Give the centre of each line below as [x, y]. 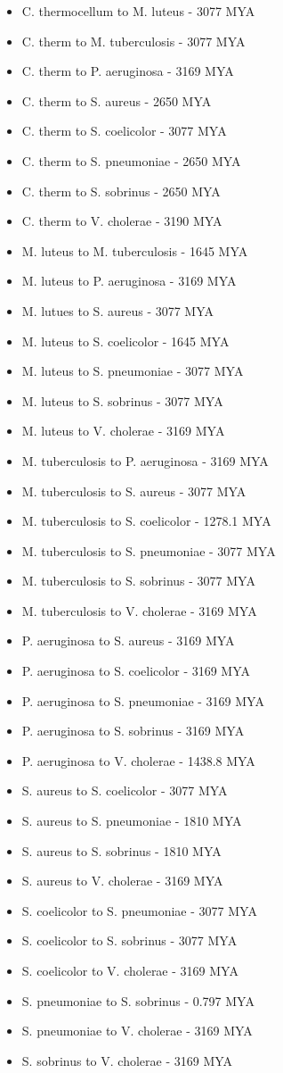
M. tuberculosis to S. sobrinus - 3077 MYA [138, 581]
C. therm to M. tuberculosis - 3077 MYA [133, 41]
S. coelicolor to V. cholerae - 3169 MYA [130, 970]
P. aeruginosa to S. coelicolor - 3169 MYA [136, 671]
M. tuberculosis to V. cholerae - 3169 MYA [139, 610]
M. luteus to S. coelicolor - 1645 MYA [125, 341]
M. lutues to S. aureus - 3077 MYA [118, 310]
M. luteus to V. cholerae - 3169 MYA [123, 431]
